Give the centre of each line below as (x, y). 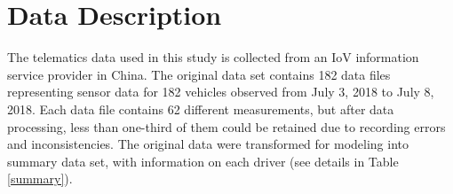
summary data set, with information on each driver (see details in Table (203, 161)
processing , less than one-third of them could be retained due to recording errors (226, 126)
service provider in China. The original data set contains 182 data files (199, 74)
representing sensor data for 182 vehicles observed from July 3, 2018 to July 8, (221, 92)
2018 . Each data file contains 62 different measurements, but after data (201, 109)
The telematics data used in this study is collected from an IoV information (213, 57)
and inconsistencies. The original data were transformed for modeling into (208, 144)
